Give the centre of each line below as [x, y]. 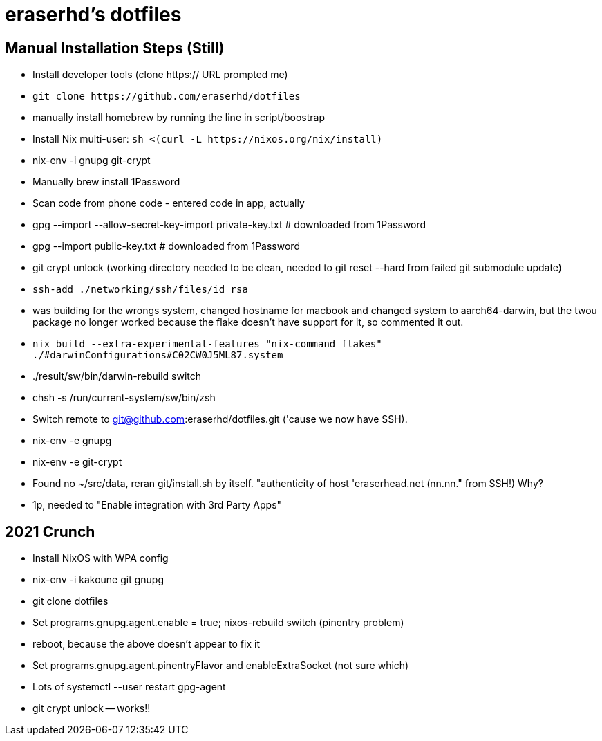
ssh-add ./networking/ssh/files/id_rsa [140, 290]
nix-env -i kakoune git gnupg [98, 580]
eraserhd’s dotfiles [93, 15]
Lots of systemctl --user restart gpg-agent [129, 687]
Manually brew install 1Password [106, 182]
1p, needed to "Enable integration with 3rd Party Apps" [157, 505]
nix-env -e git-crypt [77, 462]
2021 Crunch [50, 531]
